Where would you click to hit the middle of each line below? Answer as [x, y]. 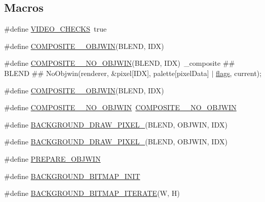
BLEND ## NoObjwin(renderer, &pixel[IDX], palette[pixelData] [107, 73]
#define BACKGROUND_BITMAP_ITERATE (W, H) [92, 193]
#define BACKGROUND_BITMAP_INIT [72, 176]
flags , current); [239, 73]
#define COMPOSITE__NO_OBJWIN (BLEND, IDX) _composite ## [120, 63]
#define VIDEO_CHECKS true [56, 29]
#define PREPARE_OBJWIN [52, 158]
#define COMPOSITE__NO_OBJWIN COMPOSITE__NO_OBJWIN [120, 107]
